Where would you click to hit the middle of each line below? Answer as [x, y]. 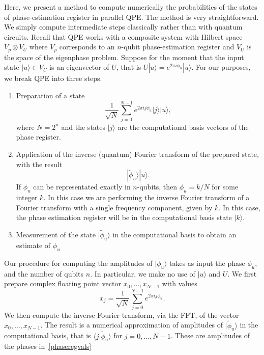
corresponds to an [87, 47]
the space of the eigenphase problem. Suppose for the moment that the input [124, 57]
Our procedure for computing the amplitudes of [78, 263]
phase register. [38, 137]
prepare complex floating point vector [63, 283]
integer [27, 197]
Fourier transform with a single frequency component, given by [114, 207]
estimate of [33, 245]
